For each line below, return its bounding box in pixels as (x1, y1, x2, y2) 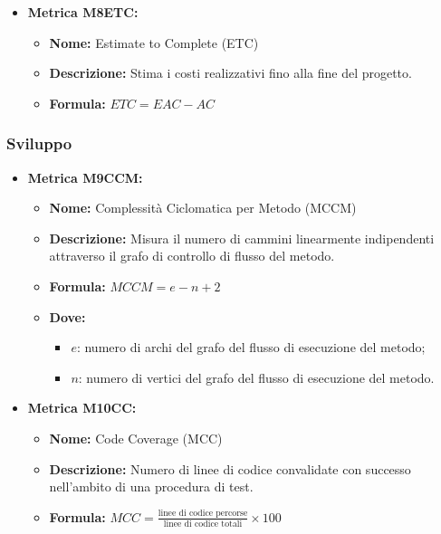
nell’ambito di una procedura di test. (49, 477, 254, 496)
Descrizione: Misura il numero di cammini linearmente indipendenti (49, 228, 435, 247)
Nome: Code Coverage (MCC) (49, 428, 223, 447)
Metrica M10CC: (27, 398, 137, 417)
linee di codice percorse (158, 509, 248, 519)
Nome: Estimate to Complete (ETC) (49, 33, 259, 52)
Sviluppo (6, 132, 72, 155)
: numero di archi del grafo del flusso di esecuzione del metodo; (76, 338, 426, 357)
